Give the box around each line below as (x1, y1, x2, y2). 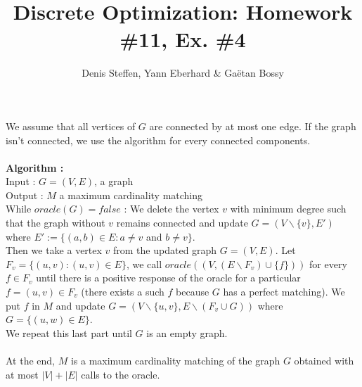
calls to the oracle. (81, 367, 160, 381)
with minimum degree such (230, 201, 347, 216)
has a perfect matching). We (223, 284, 345, 299)
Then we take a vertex (6, 243, 102, 258)
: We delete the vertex (124, 201, 219, 216)
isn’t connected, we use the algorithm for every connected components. (6, 132, 311, 147)
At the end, (6, 353, 55, 367)
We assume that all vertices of (6, 118, 136, 133)
